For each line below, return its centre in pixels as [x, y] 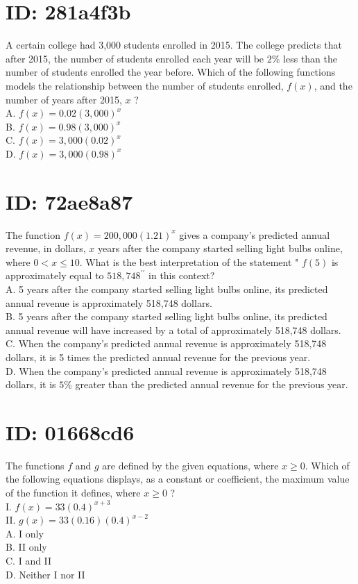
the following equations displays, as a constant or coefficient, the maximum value [178, 479]
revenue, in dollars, [46, 248]
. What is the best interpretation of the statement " [189, 261]
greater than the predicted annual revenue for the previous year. [212, 384]
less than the [310, 58]
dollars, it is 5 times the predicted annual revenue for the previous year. [158, 357]
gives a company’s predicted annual [255, 234]
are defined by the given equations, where [190, 465]
